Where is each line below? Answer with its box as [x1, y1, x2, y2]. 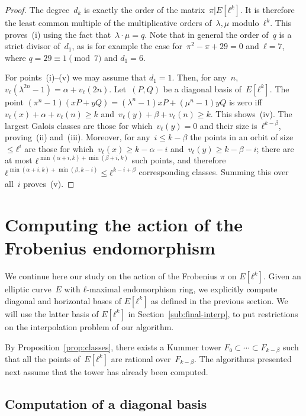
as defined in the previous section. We [151, 294, 288, 307]
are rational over [111, 352, 171, 365]
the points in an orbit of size [190, 131, 294, 143]
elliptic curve [5, 283, 51, 295]
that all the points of [5, 352, 80, 365]
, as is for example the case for [72, 40, 183, 52]
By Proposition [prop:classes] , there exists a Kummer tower [5, 340, 221, 353]
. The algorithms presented [194, 352, 292, 365]
